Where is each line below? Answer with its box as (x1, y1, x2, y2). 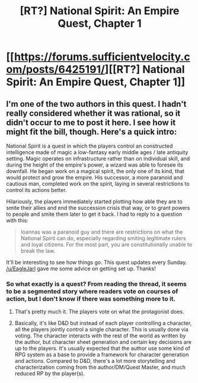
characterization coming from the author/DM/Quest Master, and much (14, 363, 186, 371)
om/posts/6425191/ (6, 63, 106, 76)
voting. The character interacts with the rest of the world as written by (14, 332, 186, 339)
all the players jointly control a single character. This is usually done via (14, 326, 189, 333)
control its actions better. (6, 187, 67, 193)
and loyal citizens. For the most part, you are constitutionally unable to (20, 241, 193, 248)
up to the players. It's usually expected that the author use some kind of (14, 345, 191, 352)
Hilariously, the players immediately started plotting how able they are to (6, 198, 183, 205)
